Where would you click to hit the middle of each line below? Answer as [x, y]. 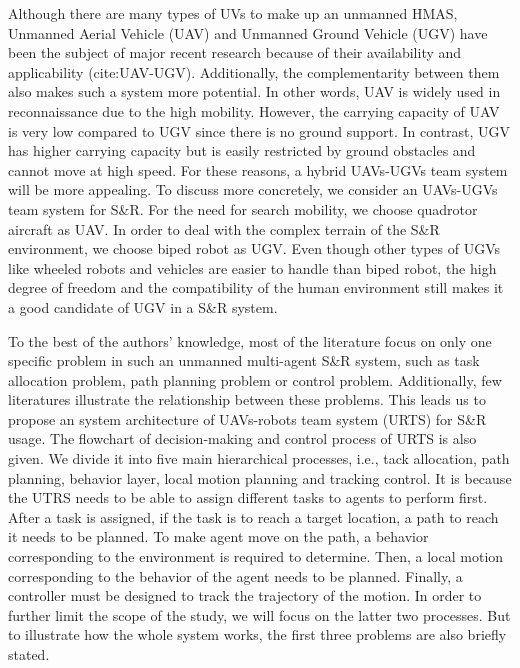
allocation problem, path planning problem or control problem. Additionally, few [255, 379]
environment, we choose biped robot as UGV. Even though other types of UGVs [254, 248]
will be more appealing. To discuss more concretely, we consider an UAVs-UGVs [253, 189]
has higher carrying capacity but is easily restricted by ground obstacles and [242, 150]
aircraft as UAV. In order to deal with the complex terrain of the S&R [224, 228]
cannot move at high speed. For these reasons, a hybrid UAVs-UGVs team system [258, 169]
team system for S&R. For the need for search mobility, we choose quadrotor [243, 208]
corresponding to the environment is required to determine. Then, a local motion [256, 556]
